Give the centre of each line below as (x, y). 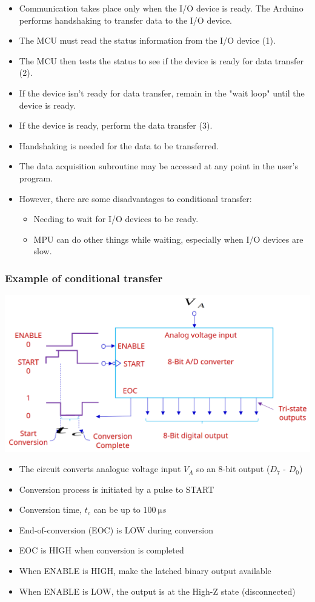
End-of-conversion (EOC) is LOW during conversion (116, 529)
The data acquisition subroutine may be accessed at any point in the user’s (158, 166)
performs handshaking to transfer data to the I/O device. (125, 20)
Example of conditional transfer (84, 278)
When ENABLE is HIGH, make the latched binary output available (145, 571)
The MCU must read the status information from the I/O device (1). (147, 40)
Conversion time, (50, 509)
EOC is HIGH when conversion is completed (101, 550)
